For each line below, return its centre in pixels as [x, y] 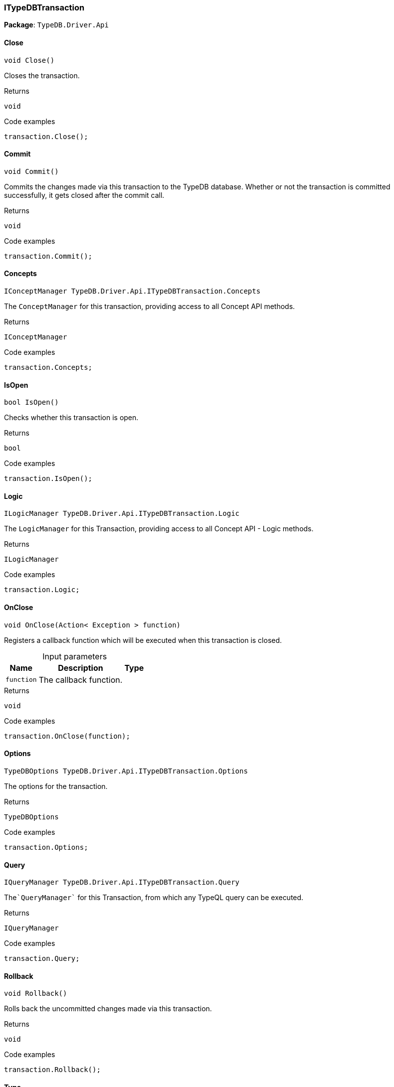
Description [81, 668]
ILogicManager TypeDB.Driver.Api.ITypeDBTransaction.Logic [122, 514]
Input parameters [75, 656]
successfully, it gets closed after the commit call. [84, 195]
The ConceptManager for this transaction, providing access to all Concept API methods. [150, 307]
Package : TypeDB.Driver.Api [56, 25]
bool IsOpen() [31, 402]
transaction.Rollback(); [52, 1070]
